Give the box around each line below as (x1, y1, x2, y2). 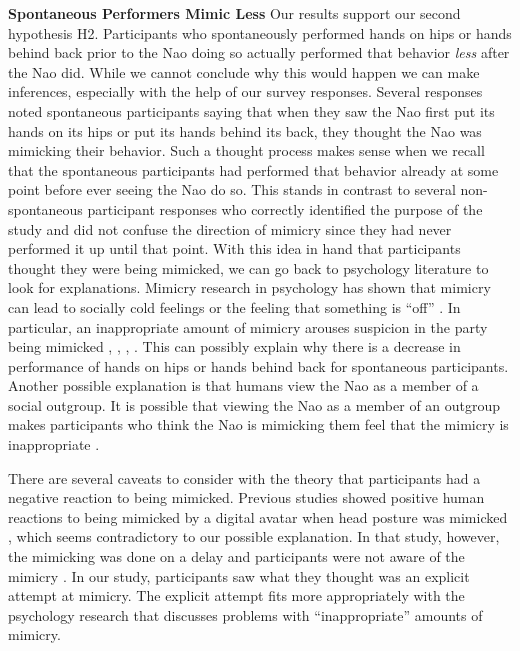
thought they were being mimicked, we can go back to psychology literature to (8, 257, 489, 278)
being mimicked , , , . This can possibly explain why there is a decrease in (8, 336, 461, 357)
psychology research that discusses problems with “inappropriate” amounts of (8, 604, 483, 625)
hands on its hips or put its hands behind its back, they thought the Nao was (8, 120, 482, 141)
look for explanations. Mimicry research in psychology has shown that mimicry (8, 277, 491, 298)
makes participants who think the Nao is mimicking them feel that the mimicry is (8, 414, 509, 435)
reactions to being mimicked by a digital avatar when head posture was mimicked (8, 506, 508, 527)
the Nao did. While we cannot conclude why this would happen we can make (8, 61, 480, 82)
